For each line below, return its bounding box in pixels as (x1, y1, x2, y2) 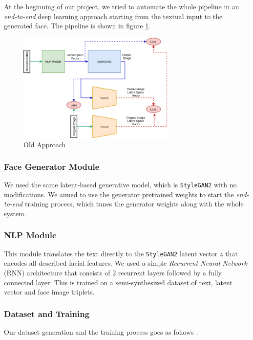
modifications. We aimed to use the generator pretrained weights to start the (4, 189, 234, 199)
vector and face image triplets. (4, 287, 95, 297)
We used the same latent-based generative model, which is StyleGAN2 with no (4, 180, 237, 190)
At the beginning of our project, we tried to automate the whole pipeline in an (4, 1, 239, 11)
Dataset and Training (4, 307, 90, 319)
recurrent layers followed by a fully (118, 267, 222, 277)
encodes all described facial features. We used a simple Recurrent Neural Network (4, 258, 247, 268)
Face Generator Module (4, 160, 100, 172)
